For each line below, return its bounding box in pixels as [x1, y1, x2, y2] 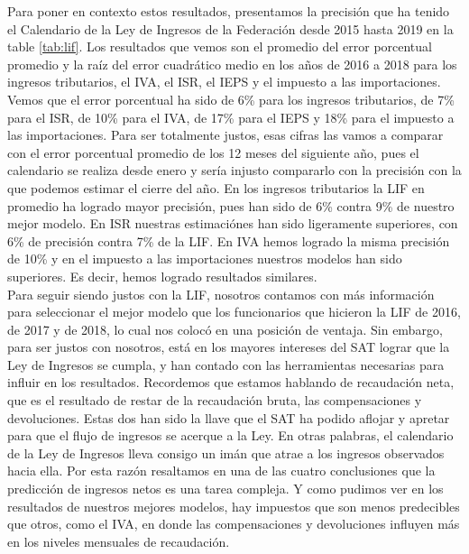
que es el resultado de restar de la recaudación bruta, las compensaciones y [7, 391, 422, 410]
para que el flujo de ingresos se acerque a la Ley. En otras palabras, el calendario [7, 426, 454, 445]
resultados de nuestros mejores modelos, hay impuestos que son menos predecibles [7, 496, 460, 515]
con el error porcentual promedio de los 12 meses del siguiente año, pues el [7, 143, 419, 162]
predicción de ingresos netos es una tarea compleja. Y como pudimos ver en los [7, 479, 444, 498]
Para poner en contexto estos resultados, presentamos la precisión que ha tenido [7, 2, 450, 20]
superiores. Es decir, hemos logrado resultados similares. [7, 266, 317, 285]
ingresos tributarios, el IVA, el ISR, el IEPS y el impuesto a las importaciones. [7, 72, 441, 91]
